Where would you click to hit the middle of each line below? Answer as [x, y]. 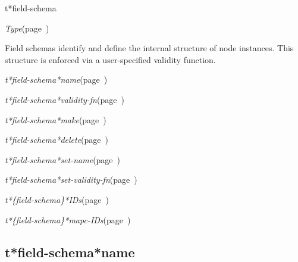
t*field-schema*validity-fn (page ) [65, 99]
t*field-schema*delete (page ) [57, 140]
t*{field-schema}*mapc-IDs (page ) [68, 219]
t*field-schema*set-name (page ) [63, 159]
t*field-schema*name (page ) [56, 79]
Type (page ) [27, 28]
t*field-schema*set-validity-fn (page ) [71, 180]
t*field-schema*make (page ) [56, 119]
